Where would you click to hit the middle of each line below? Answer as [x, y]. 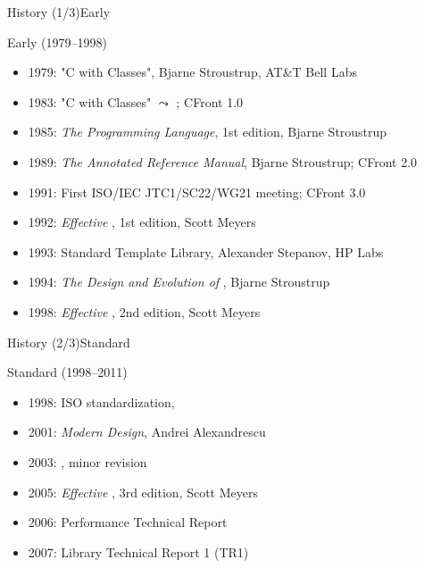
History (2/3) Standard [69, 342]
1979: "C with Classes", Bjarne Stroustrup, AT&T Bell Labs [192, 72]
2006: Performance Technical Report [128, 522]
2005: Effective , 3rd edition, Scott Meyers [143, 492]
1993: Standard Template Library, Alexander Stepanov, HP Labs [206, 251]
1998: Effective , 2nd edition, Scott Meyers [144, 311]
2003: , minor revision [87, 461]
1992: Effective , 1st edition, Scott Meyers [142, 222]
